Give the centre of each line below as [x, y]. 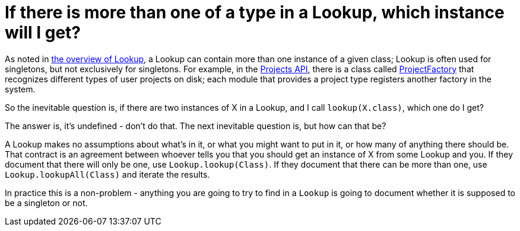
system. [20, 89]
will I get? [43, 33]
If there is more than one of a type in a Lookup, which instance [255, 12]
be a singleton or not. [46, 203]
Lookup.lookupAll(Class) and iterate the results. [107, 174]
